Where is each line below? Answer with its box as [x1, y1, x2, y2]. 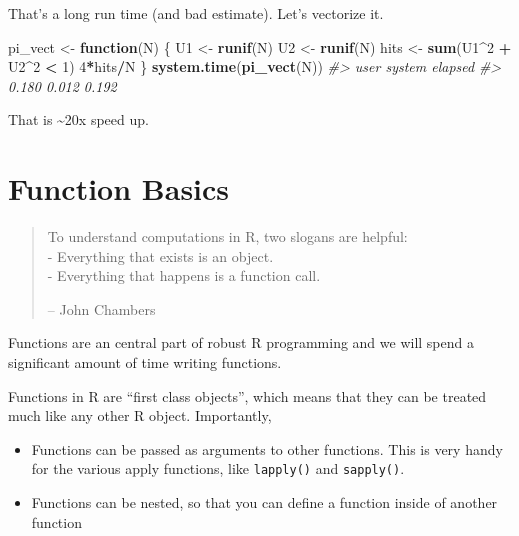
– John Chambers [47, 298, 156, 319]
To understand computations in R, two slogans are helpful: [47, 226, 408, 247]
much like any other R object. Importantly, [8, 405, 272, 426]
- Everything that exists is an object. [47, 245, 274, 266]
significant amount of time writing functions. [8, 352, 282, 373]
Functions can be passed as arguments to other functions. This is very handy [31, 438, 503, 459]
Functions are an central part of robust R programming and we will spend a [8, 332, 474, 353]
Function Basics [8, 168, 230, 209]
